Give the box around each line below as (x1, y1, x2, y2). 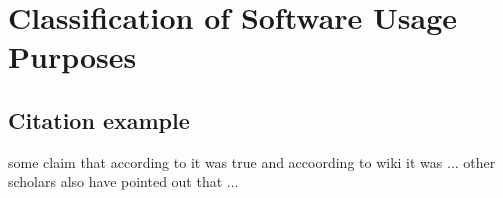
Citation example (8, 104, 190, 135)
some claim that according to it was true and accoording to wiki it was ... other (8, 151, 496, 172)
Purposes (8, 36, 137, 77)
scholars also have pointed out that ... (8, 171, 239, 192)
